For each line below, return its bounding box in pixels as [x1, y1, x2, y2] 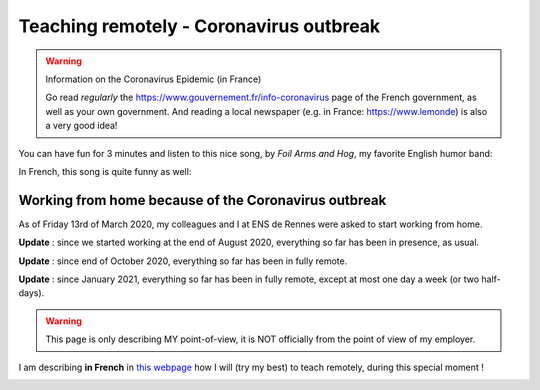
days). [18, 287, 45, 299]
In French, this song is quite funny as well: [18, 165, 192, 177]
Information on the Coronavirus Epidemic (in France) [45, 73, 262, 85]
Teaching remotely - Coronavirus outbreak [18, 15, 381, 37]
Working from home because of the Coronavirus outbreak [18, 191, 387, 209]
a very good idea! [45, 120, 118, 132]
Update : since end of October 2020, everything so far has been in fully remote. [18, 255, 348, 267]
